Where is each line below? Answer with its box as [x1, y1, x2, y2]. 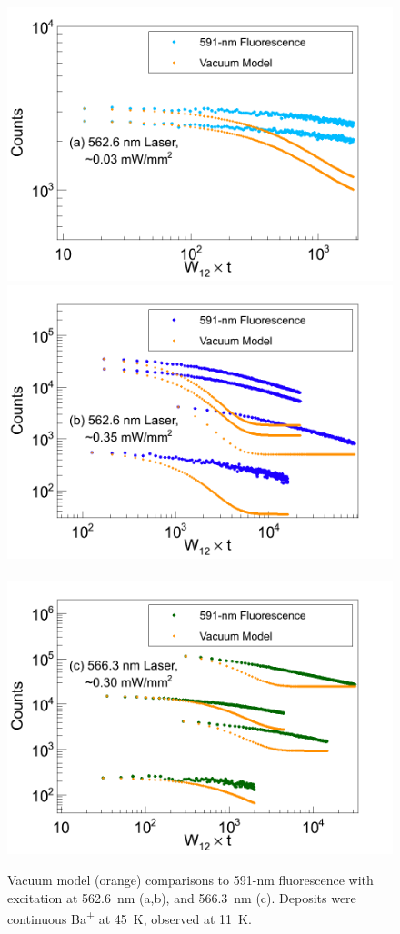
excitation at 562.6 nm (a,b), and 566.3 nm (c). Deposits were [7, 888, 356, 907]
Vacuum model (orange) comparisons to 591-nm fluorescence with [7, 869, 374, 889]
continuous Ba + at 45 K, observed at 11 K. [7, 907, 252, 928]
